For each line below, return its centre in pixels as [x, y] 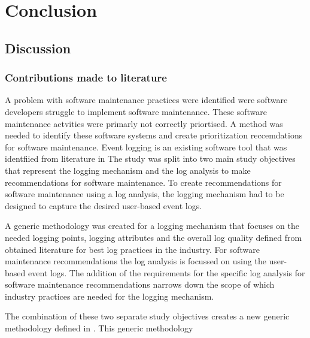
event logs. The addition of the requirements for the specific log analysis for [166, 272]
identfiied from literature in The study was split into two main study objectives [150, 159]
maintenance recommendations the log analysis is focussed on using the [136, 261]
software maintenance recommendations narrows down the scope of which [140, 284]
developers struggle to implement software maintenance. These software [136, 111]
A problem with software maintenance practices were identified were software [146, 100]
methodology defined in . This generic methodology [99, 328]
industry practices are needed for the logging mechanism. [110, 296]
